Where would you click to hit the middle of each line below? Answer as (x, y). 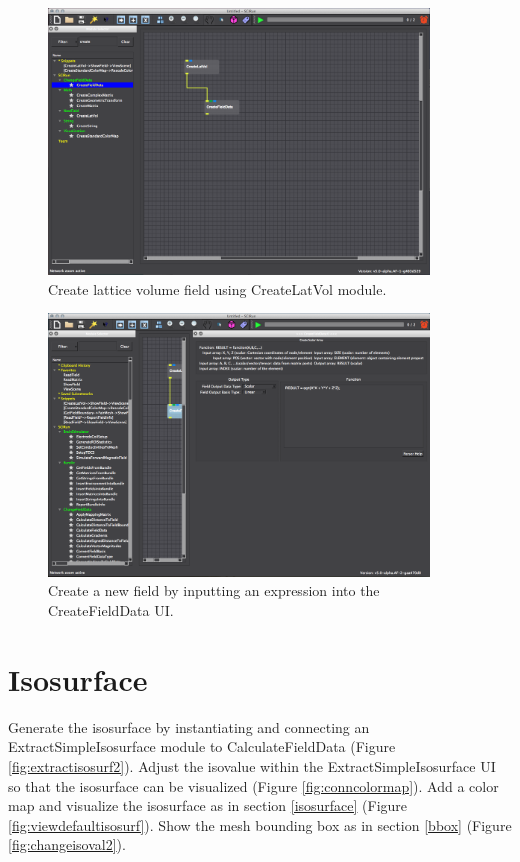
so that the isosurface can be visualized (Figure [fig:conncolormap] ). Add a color (253, 785)
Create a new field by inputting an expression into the (214, 590)
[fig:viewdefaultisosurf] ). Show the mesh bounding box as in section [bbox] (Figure (260, 824)
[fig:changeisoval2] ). (67, 844)
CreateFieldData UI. (111, 610)
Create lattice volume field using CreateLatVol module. (217, 288)
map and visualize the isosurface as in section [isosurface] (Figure (208, 805)
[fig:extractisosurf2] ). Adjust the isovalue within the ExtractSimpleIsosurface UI (252, 765)
